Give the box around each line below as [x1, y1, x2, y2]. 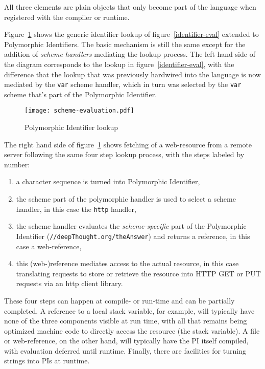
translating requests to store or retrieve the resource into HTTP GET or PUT [16, 268, 261, 278]
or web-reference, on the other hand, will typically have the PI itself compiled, [4, 335, 249, 346]
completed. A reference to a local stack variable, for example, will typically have [4, 305, 255, 316]
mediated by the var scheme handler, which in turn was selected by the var [4, 79, 242, 90]
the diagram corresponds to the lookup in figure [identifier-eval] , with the [4, 58, 234, 69]
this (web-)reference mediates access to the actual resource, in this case [16, 258, 239, 269]
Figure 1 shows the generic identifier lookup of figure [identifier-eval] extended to [4, 29, 259, 39]
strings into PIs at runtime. [4, 355, 90, 366]
